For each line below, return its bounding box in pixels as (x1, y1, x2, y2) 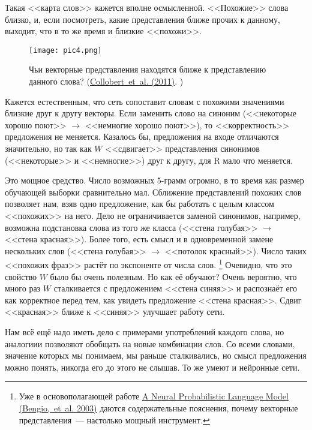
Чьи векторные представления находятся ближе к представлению (29, 63, 266, 76)
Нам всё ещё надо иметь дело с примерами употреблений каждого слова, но (5, 325, 284, 338)
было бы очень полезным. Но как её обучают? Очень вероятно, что (50, 270, 297, 282)
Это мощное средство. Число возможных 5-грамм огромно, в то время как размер (5, 174, 304, 187)
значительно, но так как (5, 142, 92, 154)
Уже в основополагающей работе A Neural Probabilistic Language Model (19, 390, 289, 402)
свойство (5, 270, 37, 282)
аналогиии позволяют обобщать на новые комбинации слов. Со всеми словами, (5, 337, 295, 350)
